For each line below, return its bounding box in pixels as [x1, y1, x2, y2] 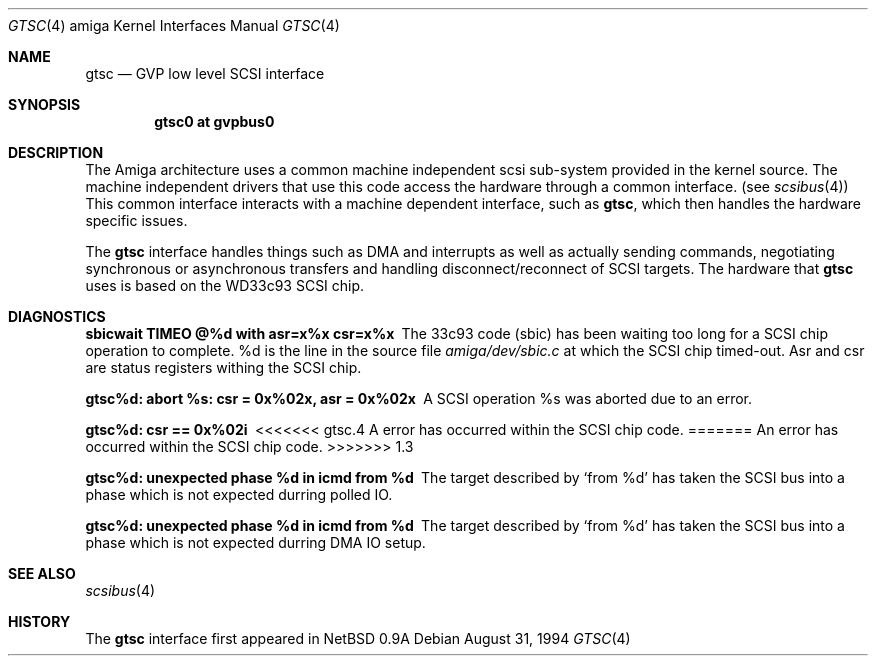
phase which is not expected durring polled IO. [85, 486, 393, 503]
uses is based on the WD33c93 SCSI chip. [85, 277, 365, 294]
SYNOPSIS [8, 96, 81, 113]
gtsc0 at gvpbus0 [154, 113, 275, 130]
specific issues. [85, 212, 188, 229]
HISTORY [8, 613, 71, 630]
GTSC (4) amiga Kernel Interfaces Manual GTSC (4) [8, 17, 340, 34]
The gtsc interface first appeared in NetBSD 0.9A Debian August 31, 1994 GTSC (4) [85, 630, 631, 647]
